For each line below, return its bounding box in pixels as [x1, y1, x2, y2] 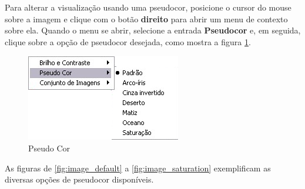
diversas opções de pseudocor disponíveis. [5, 173, 154, 185]
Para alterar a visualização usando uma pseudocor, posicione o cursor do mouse [5, 1, 291, 13]
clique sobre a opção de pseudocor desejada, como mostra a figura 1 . [5, 35, 251, 48]
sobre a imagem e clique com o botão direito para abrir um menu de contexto [5, 12, 288, 25]
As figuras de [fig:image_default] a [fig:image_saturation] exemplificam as [5, 161, 271, 174]
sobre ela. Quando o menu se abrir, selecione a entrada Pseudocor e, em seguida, [5, 24, 301, 36]
